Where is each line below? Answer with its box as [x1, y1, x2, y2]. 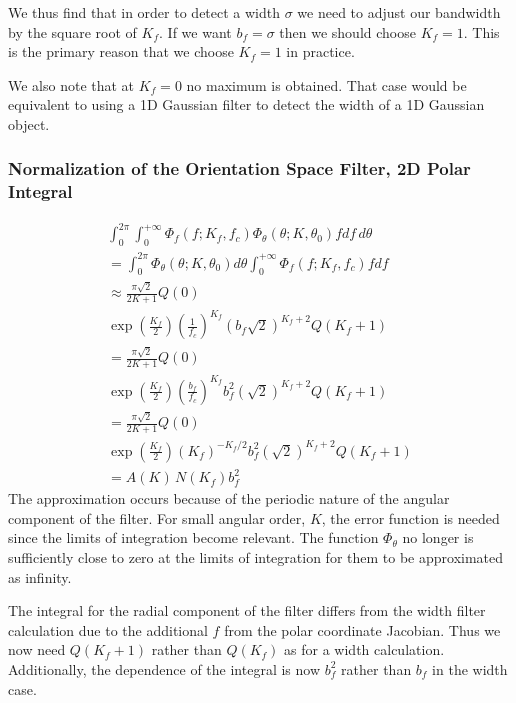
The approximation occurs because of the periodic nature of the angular [8, 488, 450, 509]
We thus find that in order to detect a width [8, 2, 281, 22]
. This [463, 21, 500, 42]
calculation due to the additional [8, 619, 208, 640]
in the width [432, 658, 508, 679]
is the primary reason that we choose [8, 41, 234, 62]
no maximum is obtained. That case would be [186, 74, 467, 95]
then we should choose [279, 21, 416, 42]
